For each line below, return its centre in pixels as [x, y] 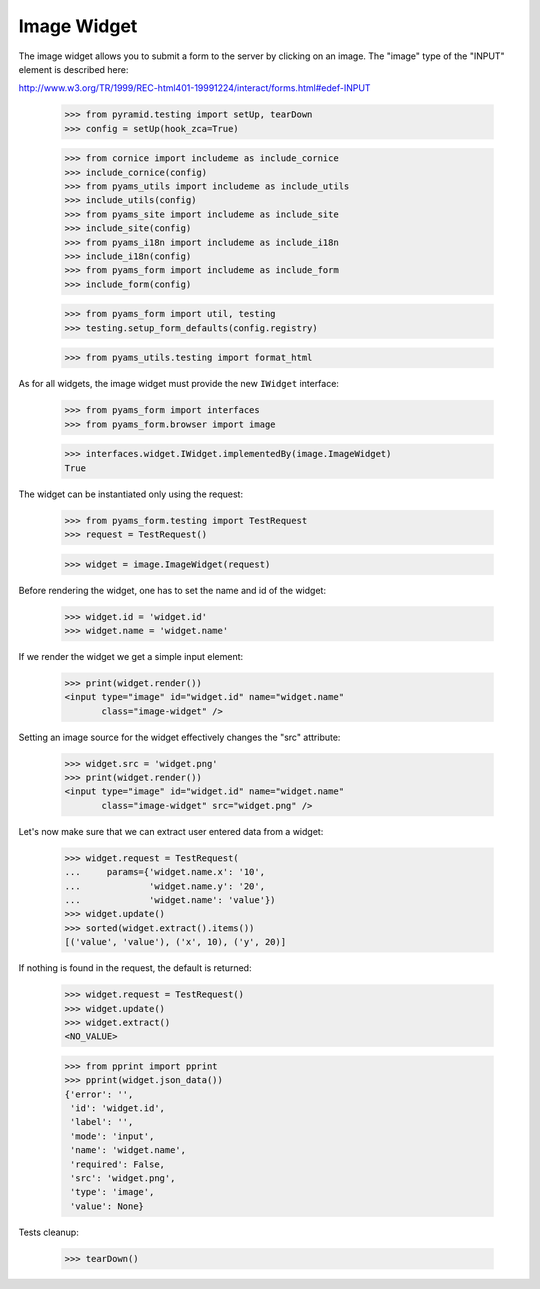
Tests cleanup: [48, 1232]
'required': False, [117, 1164]
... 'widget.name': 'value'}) [170, 900]
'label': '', [102, 1122]
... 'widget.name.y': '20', [164, 886]
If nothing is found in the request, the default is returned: [135, 968]
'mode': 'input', [112, 1136]
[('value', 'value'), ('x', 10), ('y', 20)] [175, 942]
